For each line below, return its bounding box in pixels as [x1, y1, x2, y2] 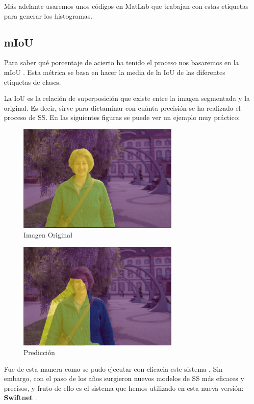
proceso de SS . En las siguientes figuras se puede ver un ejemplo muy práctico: [4, 112, 240, 122]
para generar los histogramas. [4, 10, 93, 21]
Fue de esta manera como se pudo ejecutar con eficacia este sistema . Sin [4, 363, 223, 374]
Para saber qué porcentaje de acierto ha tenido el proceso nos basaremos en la [4, 57, 239, 68]
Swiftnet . [4, 392, 37, 403]
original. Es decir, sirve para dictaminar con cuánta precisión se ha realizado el [4, 102, 241, 113]
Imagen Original [24, 230, 73, 240]
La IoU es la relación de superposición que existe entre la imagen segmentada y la [4, 93, 250, 103]
